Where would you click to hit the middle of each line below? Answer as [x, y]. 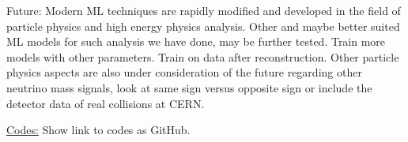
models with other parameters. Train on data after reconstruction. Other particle [203, 56]
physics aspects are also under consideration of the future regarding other [184, 72]
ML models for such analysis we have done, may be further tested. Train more [196, 41]
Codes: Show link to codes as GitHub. [98, 130]
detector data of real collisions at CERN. [106, 103]
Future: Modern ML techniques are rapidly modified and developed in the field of [204, 10]
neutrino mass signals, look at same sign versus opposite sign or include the [189, 87]
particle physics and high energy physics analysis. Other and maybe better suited [203, 26]
